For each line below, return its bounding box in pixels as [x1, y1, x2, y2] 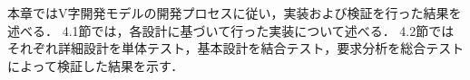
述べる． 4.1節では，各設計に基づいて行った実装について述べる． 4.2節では [7, 21, 455, 40]
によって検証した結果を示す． [7, 56, 184, 75]
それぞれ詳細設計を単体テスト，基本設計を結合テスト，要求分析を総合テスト [7, 39, 465, 58]
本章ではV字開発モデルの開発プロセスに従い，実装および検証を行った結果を [7, 4, 462, 22]
